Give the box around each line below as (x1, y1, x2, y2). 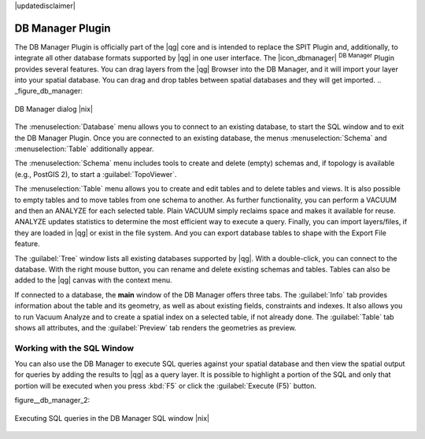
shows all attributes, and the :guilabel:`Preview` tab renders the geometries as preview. (14, 323, 297, 332)
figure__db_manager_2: (14, 396, 91, 405)
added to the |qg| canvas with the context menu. (14, 275, 172, 285)
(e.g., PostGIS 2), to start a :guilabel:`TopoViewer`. (14, 169, 177, 179)
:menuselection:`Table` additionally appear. (14, 144, 154, 153)
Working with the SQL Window (14, 342, 134, 353)
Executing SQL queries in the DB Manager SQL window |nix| (14, 413, 210, 422)
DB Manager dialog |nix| (14, 104, 94, 113)
